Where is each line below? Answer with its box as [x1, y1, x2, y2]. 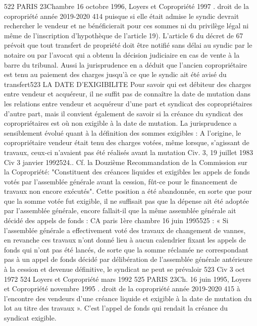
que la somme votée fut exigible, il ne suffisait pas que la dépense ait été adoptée [4, 195, 249, 206]
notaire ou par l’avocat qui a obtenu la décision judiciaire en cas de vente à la [4, 49, 240, 60]
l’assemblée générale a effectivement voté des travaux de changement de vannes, [4, 225, 246, 235]
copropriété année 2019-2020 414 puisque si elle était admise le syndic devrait [4, 10, 239, 21]
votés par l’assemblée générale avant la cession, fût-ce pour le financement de [4, 176, 237, 186]
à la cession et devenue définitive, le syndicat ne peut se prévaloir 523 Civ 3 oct [4, 264, 245, 274]
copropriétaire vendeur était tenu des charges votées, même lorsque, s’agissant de [4, 137, 250, 148]
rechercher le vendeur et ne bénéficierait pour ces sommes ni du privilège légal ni [4, 20, 249, 31]
